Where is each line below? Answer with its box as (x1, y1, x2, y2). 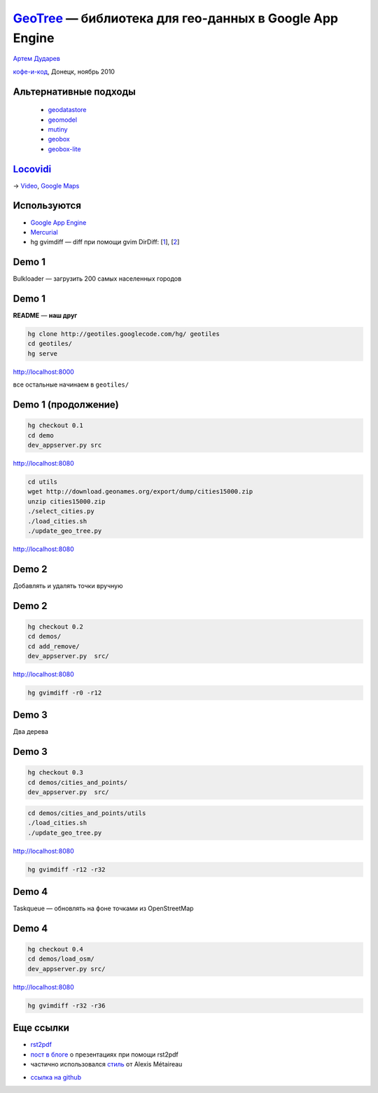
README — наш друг (13, 312, 78, 320)
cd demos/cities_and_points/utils (27, 809, 146, 817)
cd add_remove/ (27, 642, 80, 650)
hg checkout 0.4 (27, 945, 84, 954)
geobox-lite (48, 144, 81, 153)
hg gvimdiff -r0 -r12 (27, 688, 102, 697)
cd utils (27, 478, 58, 486)
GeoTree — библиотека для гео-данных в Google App (13, 11, 339, 26)
